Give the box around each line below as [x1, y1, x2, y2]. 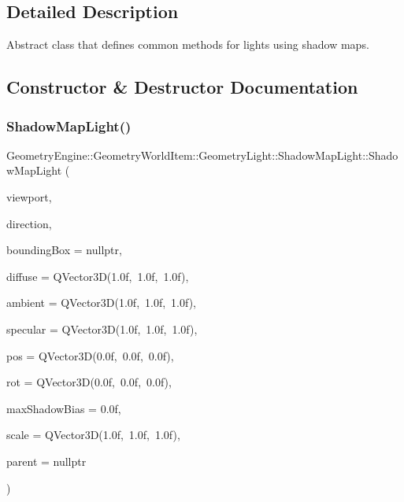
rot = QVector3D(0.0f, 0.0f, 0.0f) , [6, 374, 172, 390]
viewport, [6, 188, 52, 205]
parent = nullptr [6, 452, 87, 469]
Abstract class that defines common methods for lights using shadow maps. [6, 36, 369, 53]
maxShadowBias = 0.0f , [6, 400, 121, 416]
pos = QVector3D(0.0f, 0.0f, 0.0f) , [6, 347, 174, 364]
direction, [6, 215, 52, 231]
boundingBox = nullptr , [6, 242, 122, 258]
